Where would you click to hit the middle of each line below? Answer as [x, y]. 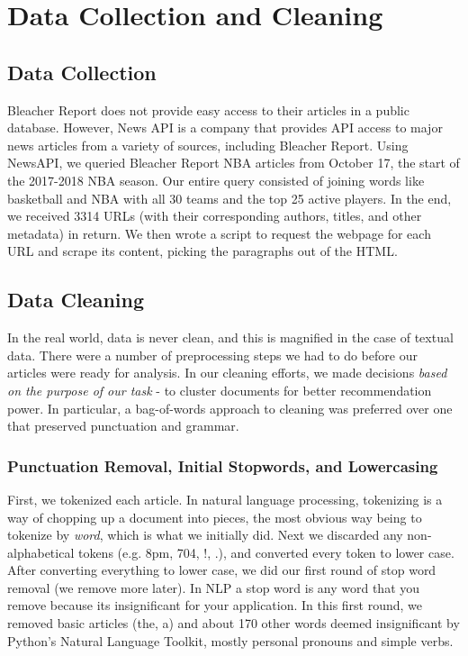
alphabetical [41, 552]
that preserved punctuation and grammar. [123, 426]
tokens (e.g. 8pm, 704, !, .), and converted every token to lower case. [266, 552]
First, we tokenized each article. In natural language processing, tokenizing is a [225, 499]
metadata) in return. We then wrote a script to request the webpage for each [219, 233]
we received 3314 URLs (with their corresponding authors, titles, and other [215, 216]
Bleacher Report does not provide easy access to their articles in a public [208, 109]
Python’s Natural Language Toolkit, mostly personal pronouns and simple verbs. [230, 640]
